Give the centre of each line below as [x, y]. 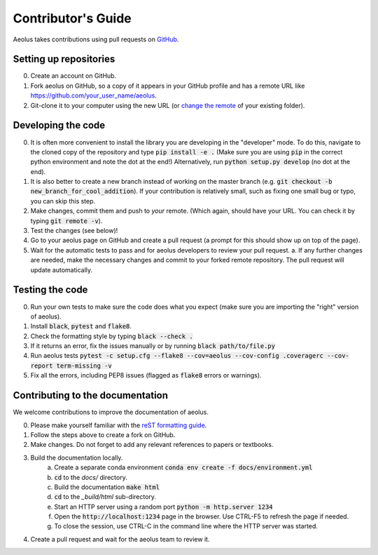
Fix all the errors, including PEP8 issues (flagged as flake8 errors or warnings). [146, 375]
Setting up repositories [64, 59]
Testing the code [50, 290]
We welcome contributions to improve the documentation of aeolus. [111, 412]
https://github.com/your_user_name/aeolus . [93, 95]
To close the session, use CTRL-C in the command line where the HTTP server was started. [186, 526]
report [42, 366]
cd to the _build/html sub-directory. [105, 497]
